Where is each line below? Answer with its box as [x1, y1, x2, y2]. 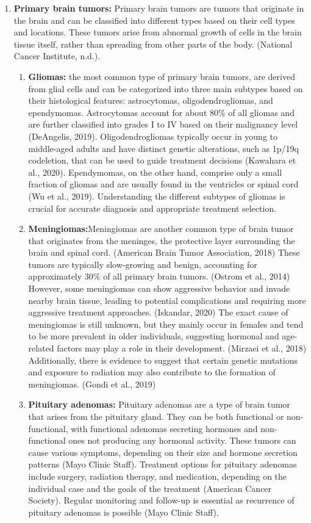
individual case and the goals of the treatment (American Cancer [28, 482, 272, 494]
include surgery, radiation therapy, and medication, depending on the [28, 469, 287, 482]
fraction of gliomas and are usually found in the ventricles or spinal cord [28, 178, 299, 190]
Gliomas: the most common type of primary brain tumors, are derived [28, 70, 295, 82]
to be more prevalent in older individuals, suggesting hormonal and [28, 330, 279, 342]
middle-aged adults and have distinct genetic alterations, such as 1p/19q [28, 142, 299, 154]
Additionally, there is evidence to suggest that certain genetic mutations [28, 353, 298, 366]
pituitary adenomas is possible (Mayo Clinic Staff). [28, 505, 219, 518]
